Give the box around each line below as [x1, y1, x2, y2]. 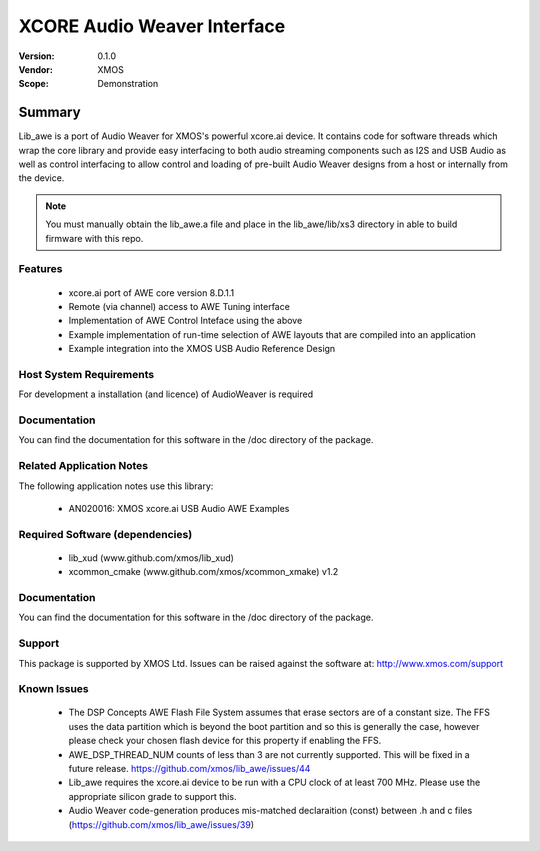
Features [18, 262, 63, 276]
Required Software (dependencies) [18, 527, 193, 541]
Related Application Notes [18, 459, 149, 473]
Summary [18, 104, 81, 121]
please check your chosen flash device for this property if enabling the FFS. [68, 735, 382, 747]
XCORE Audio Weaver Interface [18, 15, 286, 37]
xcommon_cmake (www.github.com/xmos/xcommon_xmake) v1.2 [68, 566, 339, 578]
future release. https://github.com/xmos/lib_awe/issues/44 [68, 763, 311, 775]
